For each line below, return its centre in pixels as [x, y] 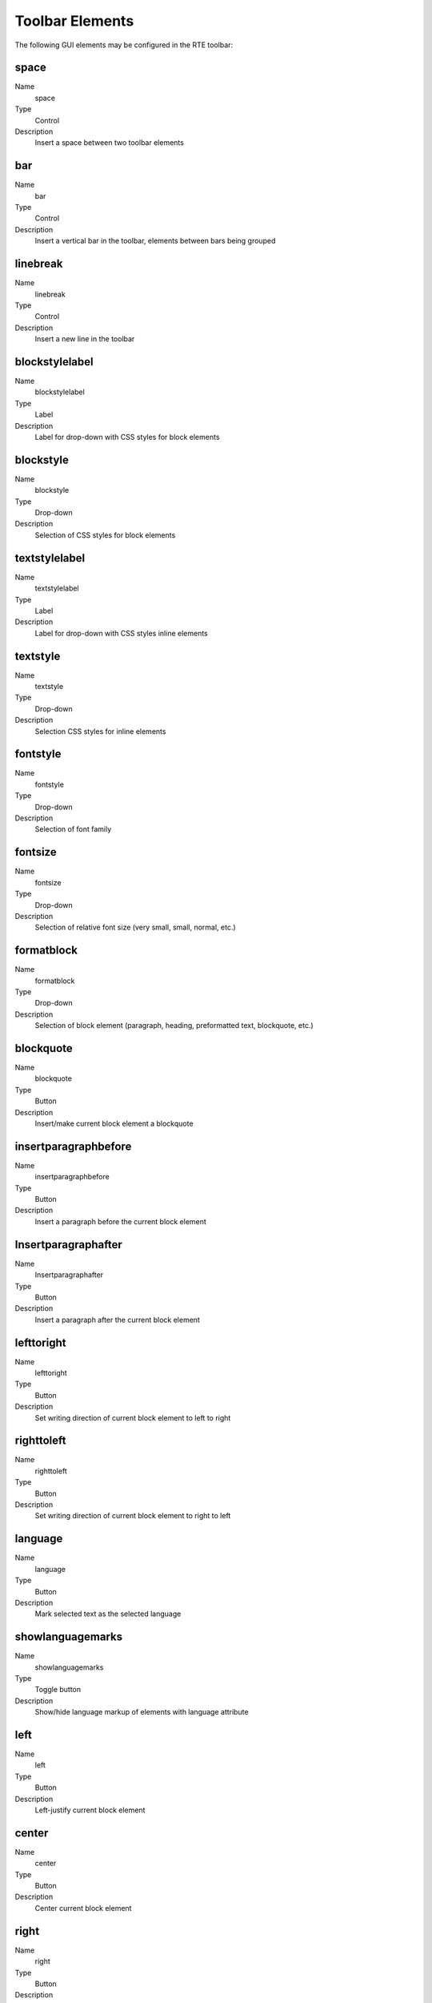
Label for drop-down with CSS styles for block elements [127, 437]
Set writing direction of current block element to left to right [133, 1417]
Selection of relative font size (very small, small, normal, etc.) [135, 927]
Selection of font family [73, 829]
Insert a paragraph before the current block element [121, 1221]
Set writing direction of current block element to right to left [133, 1516]
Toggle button [58, 1690]
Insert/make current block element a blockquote [114, 1123]
